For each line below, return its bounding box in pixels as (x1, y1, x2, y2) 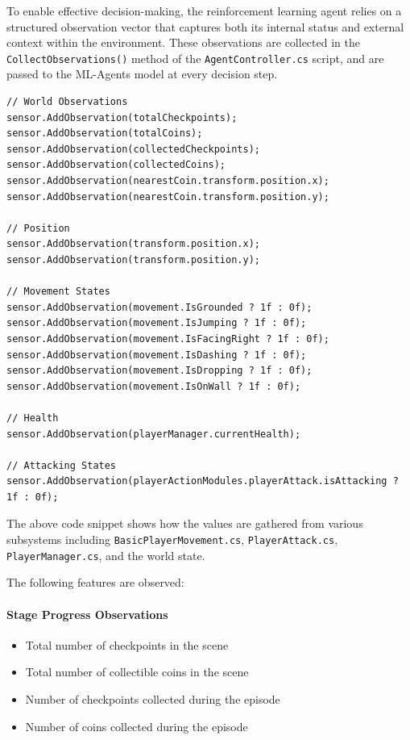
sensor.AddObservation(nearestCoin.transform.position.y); (6, 190, 329, 203)
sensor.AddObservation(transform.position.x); (6, 238, 260, 250)
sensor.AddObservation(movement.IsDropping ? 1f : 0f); (6, 365, 313, 377)
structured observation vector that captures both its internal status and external (6, 18, 404, 35)
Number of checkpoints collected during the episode (25, 690, 280, 707)
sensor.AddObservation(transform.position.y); (6, 253, 260, 265)
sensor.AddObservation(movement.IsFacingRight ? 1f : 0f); (6, 332, 329, 345)
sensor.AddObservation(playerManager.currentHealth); (6, 428, 301, 440)
